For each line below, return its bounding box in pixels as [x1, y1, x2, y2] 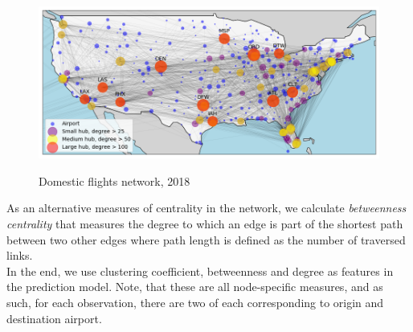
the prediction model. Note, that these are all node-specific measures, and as [6, 278, 383, 295]
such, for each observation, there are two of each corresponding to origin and [6, 294, 384, 311]
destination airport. [6, 309, 102, 326]
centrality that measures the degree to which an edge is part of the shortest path [6, 215, 403, 232]
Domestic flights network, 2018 [39, 172, 190, 189]
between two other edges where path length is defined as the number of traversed [6, 231, 406, 248]
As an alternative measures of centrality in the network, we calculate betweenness [6, 199, 407, 216]
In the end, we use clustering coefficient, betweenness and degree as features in [6, 262, 394, 279]
